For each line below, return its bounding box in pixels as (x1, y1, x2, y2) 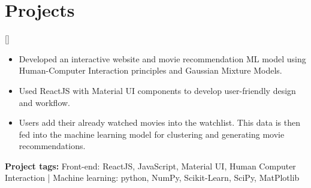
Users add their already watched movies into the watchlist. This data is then (19, 116, 300, 129)
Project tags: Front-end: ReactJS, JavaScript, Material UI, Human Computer (5, 159, 296, 172)
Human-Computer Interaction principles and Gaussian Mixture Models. (19, 64, 282, 77)
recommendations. (19, 140, 86, 152)
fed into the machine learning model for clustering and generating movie (19, 128, 285, 140)
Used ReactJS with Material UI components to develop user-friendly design (19, 84, 296, 96)
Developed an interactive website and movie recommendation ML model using (19, 52, 306, 65)
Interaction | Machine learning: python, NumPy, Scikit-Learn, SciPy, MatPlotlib (5, 171, 300, 184)
